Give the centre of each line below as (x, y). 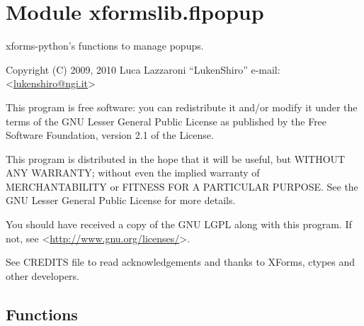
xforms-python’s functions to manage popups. (105, 46)
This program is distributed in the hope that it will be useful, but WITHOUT (176, 158)
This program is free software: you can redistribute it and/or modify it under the (182, 107)
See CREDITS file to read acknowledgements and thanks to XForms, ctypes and (181, 262)
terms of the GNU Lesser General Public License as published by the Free (166, 121)
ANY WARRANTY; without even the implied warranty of (133, 173)
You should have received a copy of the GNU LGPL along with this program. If (179, 224)
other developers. (42, 275)
